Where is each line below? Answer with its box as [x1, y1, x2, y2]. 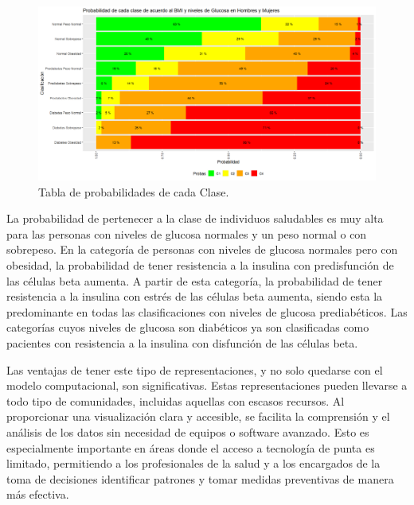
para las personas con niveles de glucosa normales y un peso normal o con [6, 225, 367, 242]
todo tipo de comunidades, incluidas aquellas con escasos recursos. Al [6, 392, 345, 409]
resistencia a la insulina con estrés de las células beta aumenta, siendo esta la [6, 288, 383, 305]
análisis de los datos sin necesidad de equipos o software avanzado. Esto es [6, 423, 369, 440]
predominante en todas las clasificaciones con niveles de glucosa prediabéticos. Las [6, 303, 408, 320]
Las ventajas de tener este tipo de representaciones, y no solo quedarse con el [6, 361, 383, 378]
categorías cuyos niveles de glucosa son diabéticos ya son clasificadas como [6, 319, 369, 336]
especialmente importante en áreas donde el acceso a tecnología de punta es [6, 439, 375, 456]
